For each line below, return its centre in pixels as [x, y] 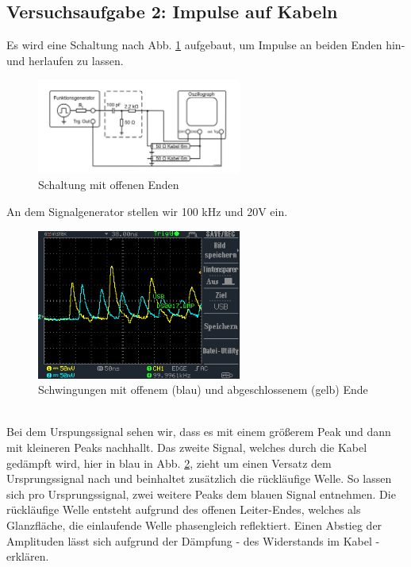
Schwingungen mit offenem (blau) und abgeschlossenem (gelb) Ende [203, 390]
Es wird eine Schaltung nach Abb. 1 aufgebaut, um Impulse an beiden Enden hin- [206, 45]
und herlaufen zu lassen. [65, 60]
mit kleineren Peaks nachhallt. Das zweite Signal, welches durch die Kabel [187, 447]
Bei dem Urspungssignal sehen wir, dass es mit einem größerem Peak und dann [199, 432]
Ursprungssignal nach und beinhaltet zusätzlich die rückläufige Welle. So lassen [199, 478]
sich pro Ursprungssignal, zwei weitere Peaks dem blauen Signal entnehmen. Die [201, 494]
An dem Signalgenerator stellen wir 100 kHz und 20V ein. [147, 212]
